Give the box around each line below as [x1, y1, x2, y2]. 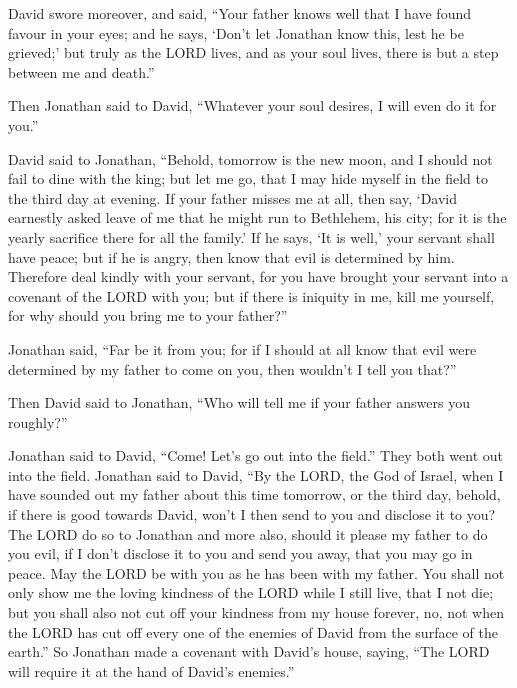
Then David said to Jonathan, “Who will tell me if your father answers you [8, 392, 470, 413]
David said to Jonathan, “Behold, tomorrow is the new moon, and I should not [8, 148, 493, 169]
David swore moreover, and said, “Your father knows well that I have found [8, 3, 472, 23]
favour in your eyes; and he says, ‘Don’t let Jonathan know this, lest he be [8, 22, 464, 43]
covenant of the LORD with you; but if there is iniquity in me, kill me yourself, [8, 285, 495, 306]
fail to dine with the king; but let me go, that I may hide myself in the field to [8, 168, 488, 189]
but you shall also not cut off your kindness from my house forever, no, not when [8, 602, 504, 623]
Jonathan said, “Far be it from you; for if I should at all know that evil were [8, 338, 477, 359]
